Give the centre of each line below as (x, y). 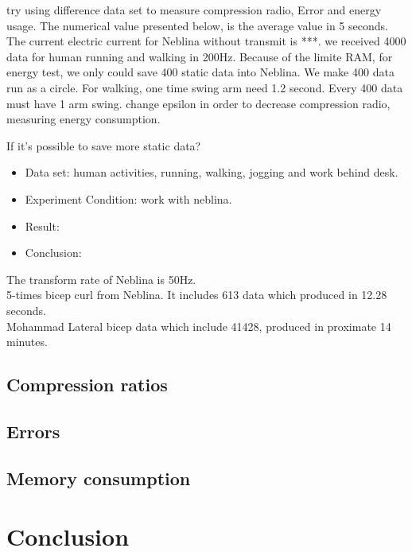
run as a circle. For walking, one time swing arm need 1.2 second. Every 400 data (205, 87)
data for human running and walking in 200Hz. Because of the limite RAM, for (200, 56)
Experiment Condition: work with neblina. (128, 198)
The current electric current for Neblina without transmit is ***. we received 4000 (206, 41)
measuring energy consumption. (84, 119)
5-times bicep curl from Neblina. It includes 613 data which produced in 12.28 (197, 295)
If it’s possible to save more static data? (104, 145)
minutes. (27, 342)
